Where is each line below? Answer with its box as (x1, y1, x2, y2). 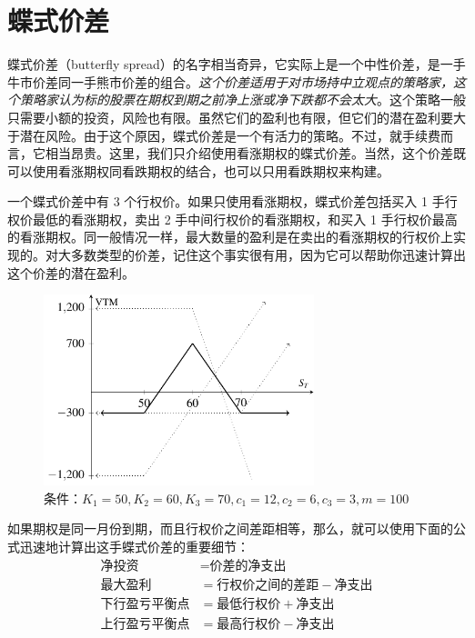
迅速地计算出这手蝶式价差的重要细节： (19, 536, 249, 555)
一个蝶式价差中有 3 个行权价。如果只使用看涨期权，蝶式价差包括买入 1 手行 (7, 192, 458, 211)
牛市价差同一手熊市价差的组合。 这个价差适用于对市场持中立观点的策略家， (7, 72, 453, 91)
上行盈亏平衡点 (100, 617, 190, 631)
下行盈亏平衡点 (100, 597, 190, 611)
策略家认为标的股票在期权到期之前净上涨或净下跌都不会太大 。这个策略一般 (19, 90, 466, 109)
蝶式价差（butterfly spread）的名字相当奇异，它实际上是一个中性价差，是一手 (7, 55, 466, 74)
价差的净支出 (209, 559, 287, 573)
